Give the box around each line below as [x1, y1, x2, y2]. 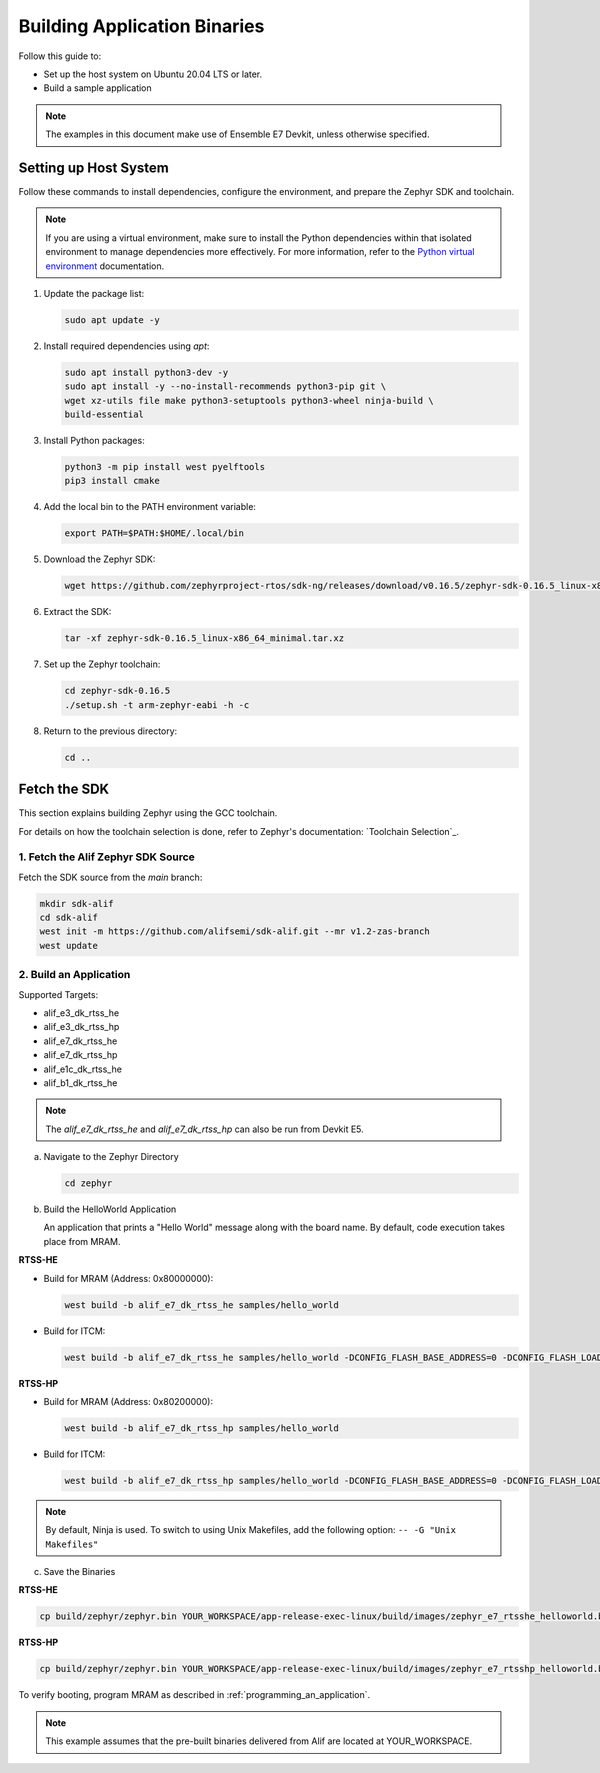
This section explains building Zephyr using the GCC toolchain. [18, 807, 278, 819]
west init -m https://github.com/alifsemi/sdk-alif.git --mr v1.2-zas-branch [39, 926, 430, 937]
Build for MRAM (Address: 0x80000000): [43, 1272, 214, 1284]
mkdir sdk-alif [39, 898, 114, 909]
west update [39, 940, 99, 951]
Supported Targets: [18, 988, 99, 1000]
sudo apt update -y [64, 314, 160, 325]
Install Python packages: [43, 435, 145, 447]
